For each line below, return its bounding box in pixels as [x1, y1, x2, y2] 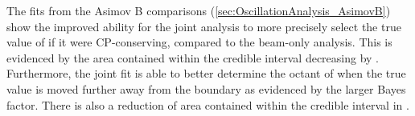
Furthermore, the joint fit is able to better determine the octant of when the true [6, 65, 406, 82]
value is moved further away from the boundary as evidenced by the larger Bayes [6, 80, 406, 97]
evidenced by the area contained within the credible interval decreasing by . [6, 49, 380, 66]
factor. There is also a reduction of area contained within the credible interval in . [6, 96, 409, 113]
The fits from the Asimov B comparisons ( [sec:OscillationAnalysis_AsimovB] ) [6, 2, 391, 18]
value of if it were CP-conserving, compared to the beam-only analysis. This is [6, 34, 392, 50]
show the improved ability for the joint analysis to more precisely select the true [6, 18, 401, 34]
